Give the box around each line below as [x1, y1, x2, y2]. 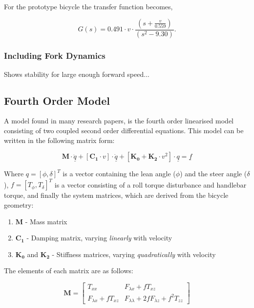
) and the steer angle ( [180, 168, 247, 179]
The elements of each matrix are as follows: [4, 265, 133, 276]
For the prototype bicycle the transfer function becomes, [4, 1, 173, 11]
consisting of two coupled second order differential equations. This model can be [4, 125, 244, 136]
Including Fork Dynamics [4, 49, 106, 62]
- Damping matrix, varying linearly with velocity [26, 233, 172, 243]
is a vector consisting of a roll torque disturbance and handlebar [54, 179, 247, 190]
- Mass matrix [25, 216, 67, 226]
